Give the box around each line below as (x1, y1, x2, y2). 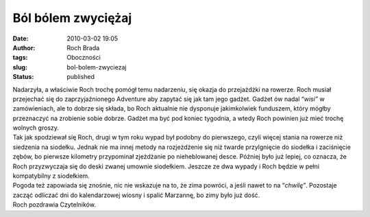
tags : (12, 54, 28, 62)
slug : (12, 62, 27, 71)
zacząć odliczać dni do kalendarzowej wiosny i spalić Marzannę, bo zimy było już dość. (12, 191, 260, 199)
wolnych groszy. (12, 124, 60, 132)
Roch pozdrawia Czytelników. (12, 201, 96, 209)
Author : (12, 43, 36, 52)
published (66, 73, 95, 81)
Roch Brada (66, 43, 100, 52)
